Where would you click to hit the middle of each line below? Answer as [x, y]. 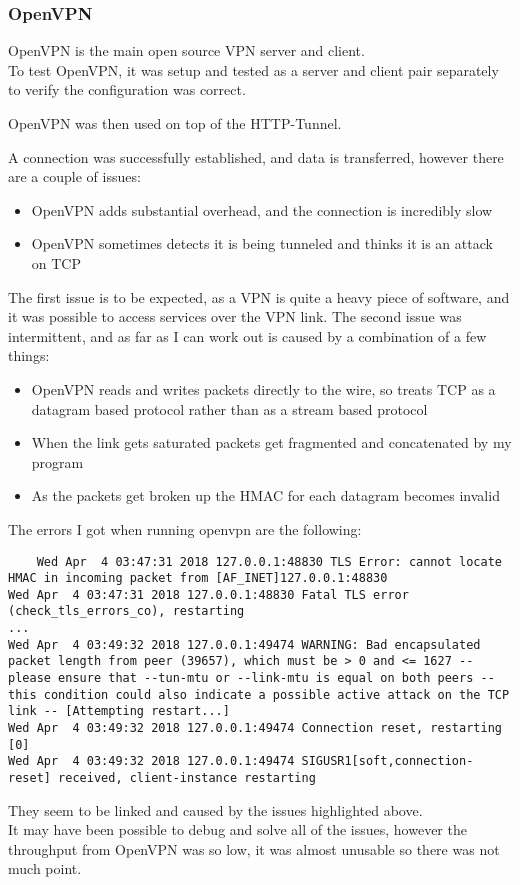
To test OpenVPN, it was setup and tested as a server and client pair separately [253, 69]
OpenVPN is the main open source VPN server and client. [186, 50]
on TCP [56, 262]
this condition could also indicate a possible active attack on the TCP [259, 694]
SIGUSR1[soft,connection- [387, 761]
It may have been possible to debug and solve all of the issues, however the [237, 829]
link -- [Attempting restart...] [119, 711]
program [57, 461]
